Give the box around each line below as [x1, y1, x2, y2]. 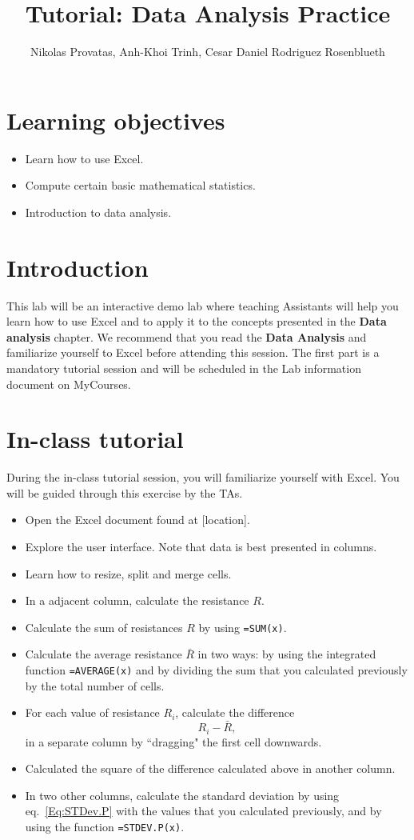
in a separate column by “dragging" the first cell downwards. [25, 733, 322, 750]
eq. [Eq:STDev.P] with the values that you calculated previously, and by [25, 802, 382, 819]
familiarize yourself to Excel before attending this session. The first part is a [6, 344, 380, 361]
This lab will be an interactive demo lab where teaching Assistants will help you [6, 297, 399, 314]
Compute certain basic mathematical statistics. [25, 177, 256, 194]
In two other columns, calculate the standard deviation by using [25, 786, 340, 803]
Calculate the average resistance [25, 646, 182, 662]
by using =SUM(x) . [198, 618, 287, 635]
